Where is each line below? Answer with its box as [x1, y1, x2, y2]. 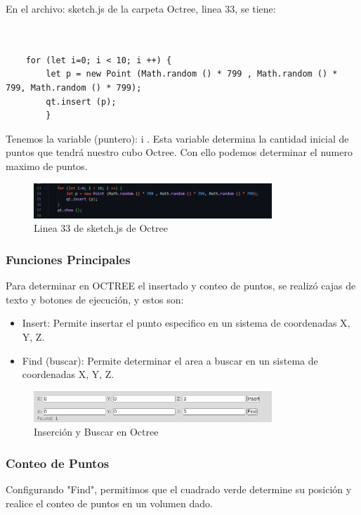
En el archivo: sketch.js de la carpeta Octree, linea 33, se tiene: [6, 1, 276, 15]
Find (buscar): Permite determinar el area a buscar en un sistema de [22, 353, 318, 367]
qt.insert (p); [46, 96, 117, 107]
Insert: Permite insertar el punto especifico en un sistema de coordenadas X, [22, 315, 350, 330]
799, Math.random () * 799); [6, 82, 142, 93]
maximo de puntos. [6, 158, 88, 173]
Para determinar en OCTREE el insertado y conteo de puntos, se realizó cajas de [6, 278, 356, 293]
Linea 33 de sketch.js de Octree [34, 221, 168, 235]
